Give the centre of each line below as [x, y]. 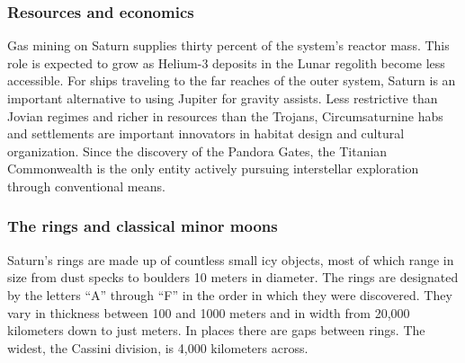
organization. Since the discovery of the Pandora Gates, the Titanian [197, 151]
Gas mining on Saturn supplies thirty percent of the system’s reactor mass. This [228, 45]
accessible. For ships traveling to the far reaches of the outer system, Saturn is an [232, 80]
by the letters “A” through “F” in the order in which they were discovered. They [230, 294]
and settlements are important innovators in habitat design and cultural [206, 133]
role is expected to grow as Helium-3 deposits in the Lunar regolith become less [226, 62]
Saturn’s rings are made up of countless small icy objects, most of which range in [231, 259]
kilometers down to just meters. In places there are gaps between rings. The [216, 330]
